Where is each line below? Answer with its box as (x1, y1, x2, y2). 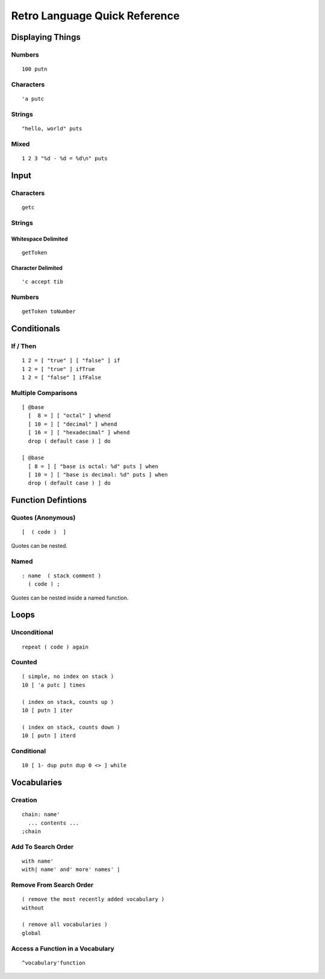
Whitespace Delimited (11, 235, 68, 242)
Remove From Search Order (11, 881, 94, 889)
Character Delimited (11, 264, 63, 271)
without (22, 904, 45, 911)
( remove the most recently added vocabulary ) (22, 896, 165, 903)
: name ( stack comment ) (22, 572, 102, 579)
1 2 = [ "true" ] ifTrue (22, 366, 95, 372)
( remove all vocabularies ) (22, 921, 108, 928)
